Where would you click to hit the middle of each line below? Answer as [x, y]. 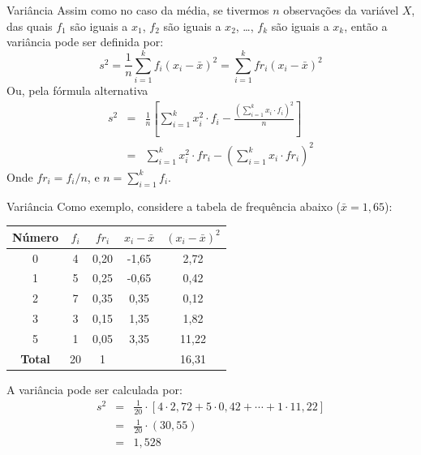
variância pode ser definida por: [85, 42]
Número [36, 236]
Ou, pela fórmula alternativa [77, 90]
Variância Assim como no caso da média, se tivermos [138, 10]
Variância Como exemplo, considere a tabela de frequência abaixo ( [174, 206]
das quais [30, 26]
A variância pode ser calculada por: [95, 389]
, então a [366, 26]
